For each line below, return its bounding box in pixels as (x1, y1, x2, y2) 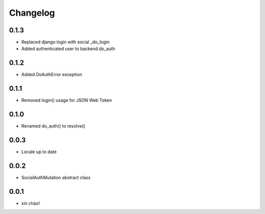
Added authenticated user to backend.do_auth (21, 46, 115, 52)
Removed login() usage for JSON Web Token (21, 97, 112, 103)
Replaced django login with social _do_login (21, 39, 110, 45)
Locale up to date (21, 149, 57, 155)
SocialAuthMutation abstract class (21, 174, 91, 180)
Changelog (9, 7, 55, 18)
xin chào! (21, 200, 40, 206)
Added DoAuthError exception (21, 72, 82, 78)
